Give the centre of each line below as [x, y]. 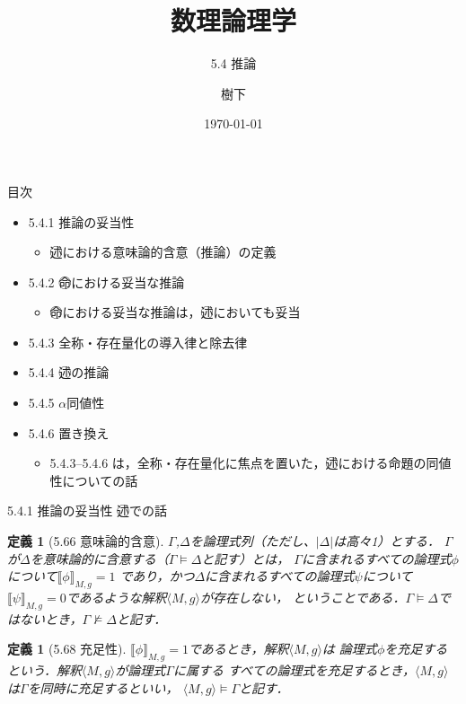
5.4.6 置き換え [69, 432]
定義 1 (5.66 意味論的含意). [86, 541]
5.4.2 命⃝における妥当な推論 [106, 282]
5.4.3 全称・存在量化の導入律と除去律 [138, 342]
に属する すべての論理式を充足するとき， [294, 670]
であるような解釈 [116, 598]
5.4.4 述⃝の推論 [69, 372]
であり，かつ [157, 576]
